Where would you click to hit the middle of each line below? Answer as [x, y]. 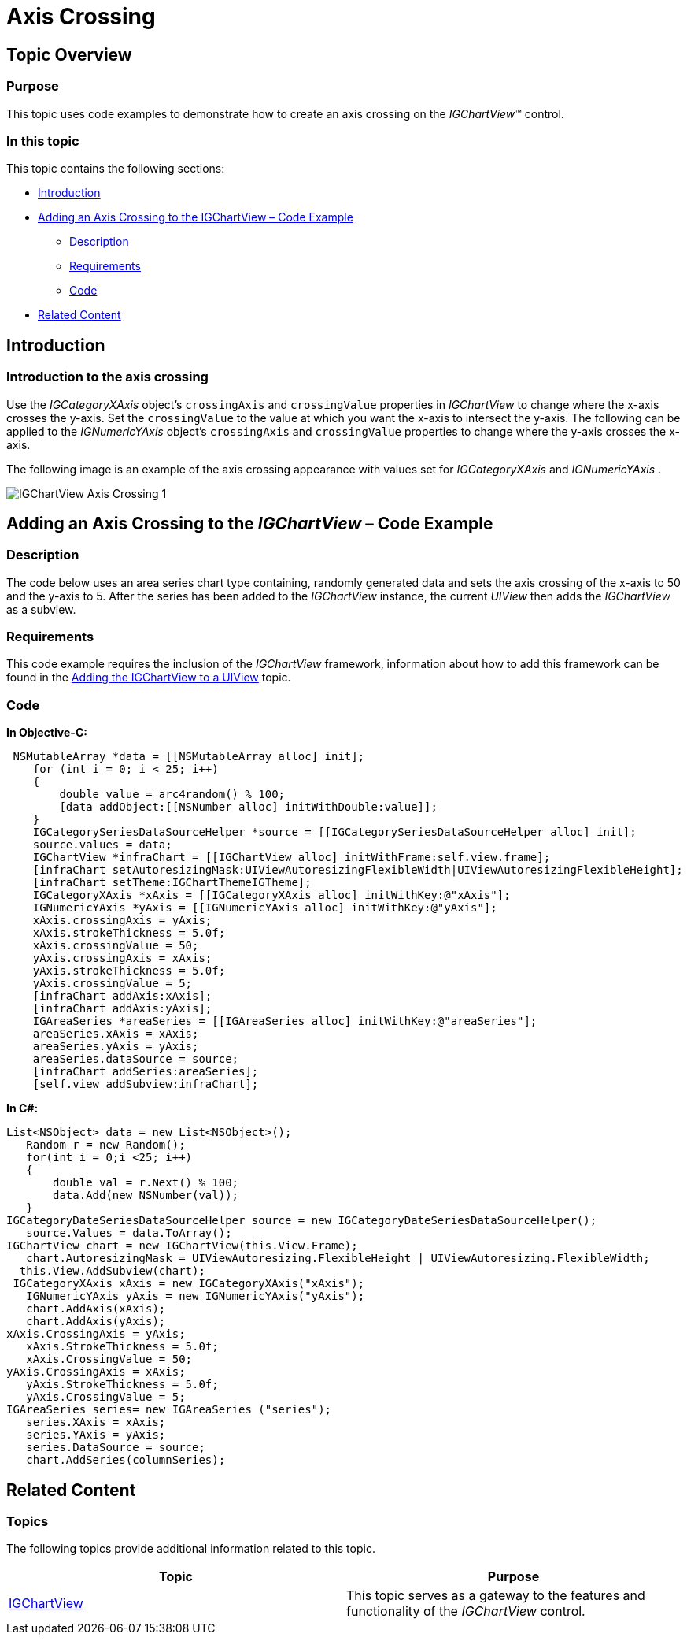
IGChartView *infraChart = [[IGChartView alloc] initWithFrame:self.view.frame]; [292, 858]
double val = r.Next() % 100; [146, 1183]
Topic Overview [69, 54]
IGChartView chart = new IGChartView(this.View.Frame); [182, 1246]
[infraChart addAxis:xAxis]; [122, 996]
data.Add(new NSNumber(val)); [146, 1195]
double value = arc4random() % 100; [172, 795]
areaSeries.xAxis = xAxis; [116, 1034]
